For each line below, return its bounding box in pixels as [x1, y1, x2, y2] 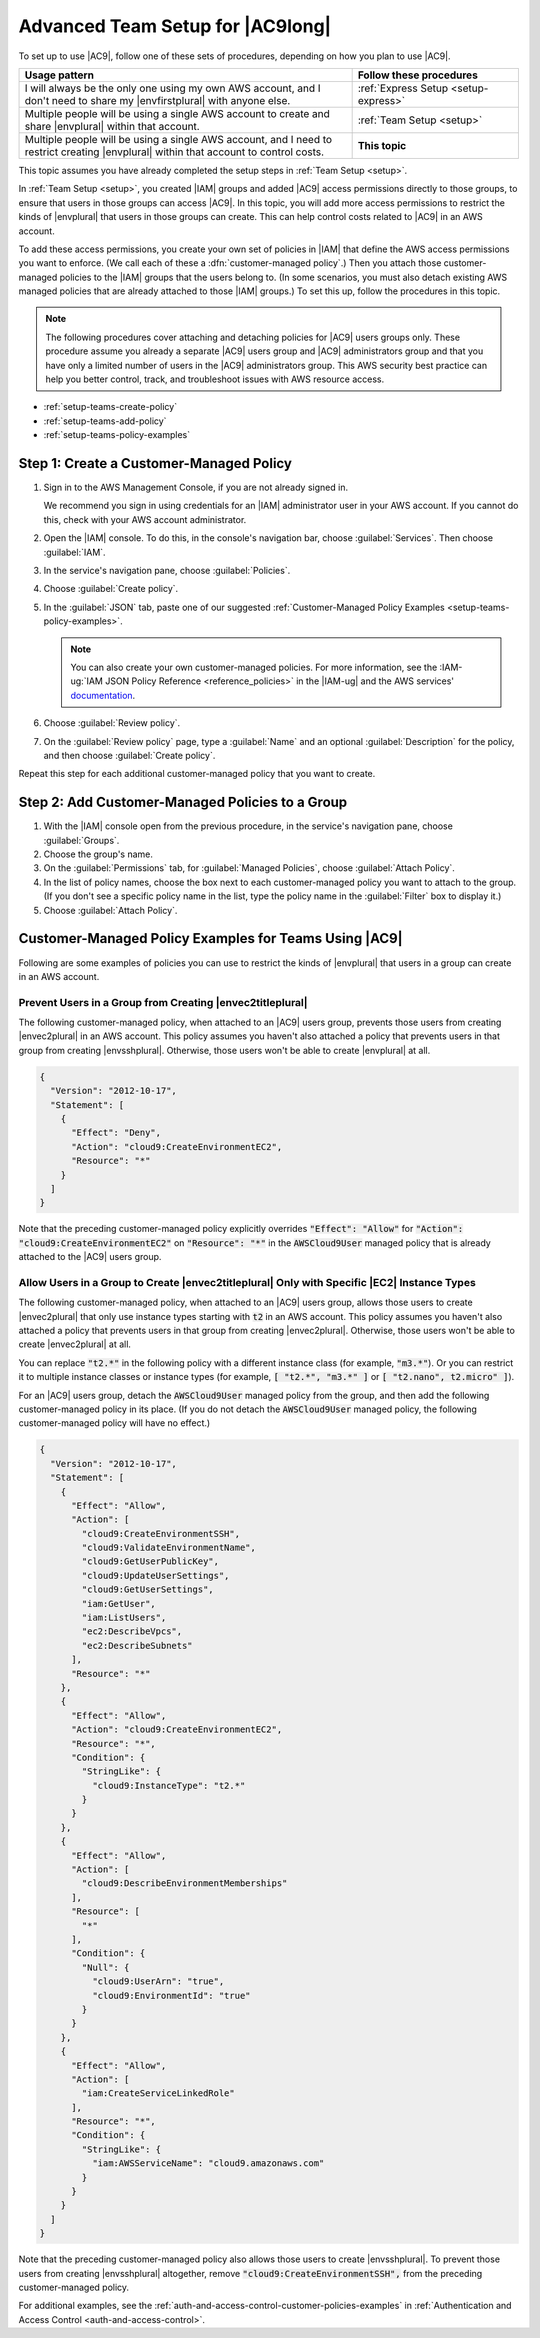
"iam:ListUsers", [81, 1612, 167, 1624]
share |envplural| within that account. [24, 119, 200, 133]
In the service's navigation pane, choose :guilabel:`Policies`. [43, 565, 291, 577]
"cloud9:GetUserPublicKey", [81, 1556, 220, 1567]
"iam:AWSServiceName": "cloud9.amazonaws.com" [91, 2158, 325, 2169]
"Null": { [81, 1961, 130, 1973]
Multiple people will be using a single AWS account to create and [24, 106, 330, 120]
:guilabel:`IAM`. [43, 546, 106, 558]
